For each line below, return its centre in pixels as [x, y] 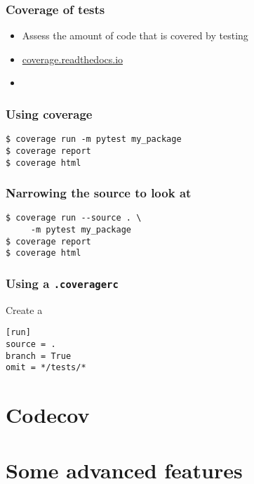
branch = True [39, 356]
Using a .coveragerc [62, 283]
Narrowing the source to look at [99, 193]
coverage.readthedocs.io [73, 59]
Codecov [48, 415]
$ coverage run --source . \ [74, 218]
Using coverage [49, 113]
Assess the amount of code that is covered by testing [135, 35]
